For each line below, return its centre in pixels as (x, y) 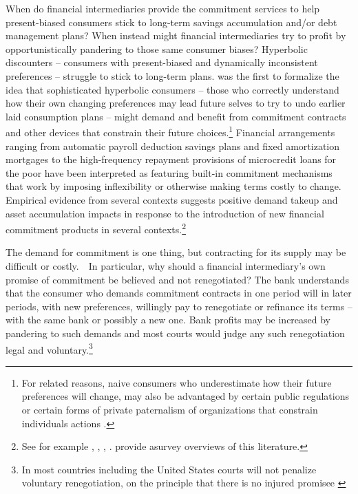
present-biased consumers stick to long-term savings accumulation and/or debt (171, 22)
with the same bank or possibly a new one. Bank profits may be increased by (168, 320)
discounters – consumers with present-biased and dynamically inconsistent (162, 62)
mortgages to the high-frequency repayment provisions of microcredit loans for (171, 159)
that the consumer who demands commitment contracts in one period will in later (179, 293)
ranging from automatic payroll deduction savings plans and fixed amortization (172, 146)
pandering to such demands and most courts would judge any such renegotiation (175, 333)
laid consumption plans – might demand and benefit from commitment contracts (176, 116)
